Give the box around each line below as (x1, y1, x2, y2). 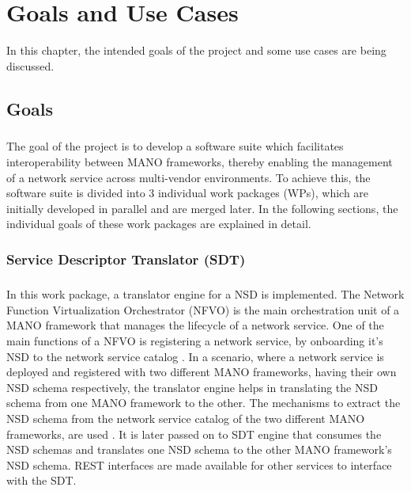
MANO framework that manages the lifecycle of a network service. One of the (6, 317, 384, 333)
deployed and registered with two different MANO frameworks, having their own (6, 363, 397, 380)
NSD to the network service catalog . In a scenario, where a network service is (6, 348, 384, 364)
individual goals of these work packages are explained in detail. (6, 215, 311, 232)
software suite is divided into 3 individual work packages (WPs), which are (6, 185, 369, 201)
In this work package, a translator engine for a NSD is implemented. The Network (6, 286, 405, 303)
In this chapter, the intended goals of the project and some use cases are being (6, 42, 386, 59)
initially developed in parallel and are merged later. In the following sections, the (6, 200, 398, 216)
